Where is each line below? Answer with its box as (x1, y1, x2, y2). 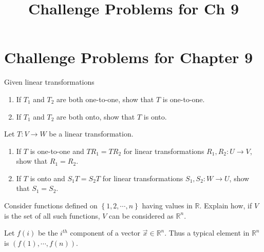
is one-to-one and (30, 145, 84, 156)
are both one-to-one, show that (56, 93, 154, 104)
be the (37, 227, 58, 238)
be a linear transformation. (49, 128, 134, 139)
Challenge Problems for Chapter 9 (4, 47, 253, 68)
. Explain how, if (199, 200, 252, 211)
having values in (142, 200, 193, 211)
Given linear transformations (4, 76, 95, 87)
